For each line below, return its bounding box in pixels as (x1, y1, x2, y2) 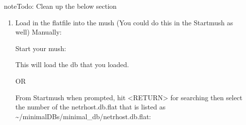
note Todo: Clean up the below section (4, 1, 117, 11)
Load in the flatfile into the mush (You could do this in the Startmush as (15, 17, 233, 27)
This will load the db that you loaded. (15, 59, 129, 70)
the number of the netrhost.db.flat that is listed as (15, 102, 166, 112)
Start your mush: (15, 43, 66, 53)
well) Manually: (15, 27, 62, 37)
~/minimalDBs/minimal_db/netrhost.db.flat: (15, 111, 151, 121)
